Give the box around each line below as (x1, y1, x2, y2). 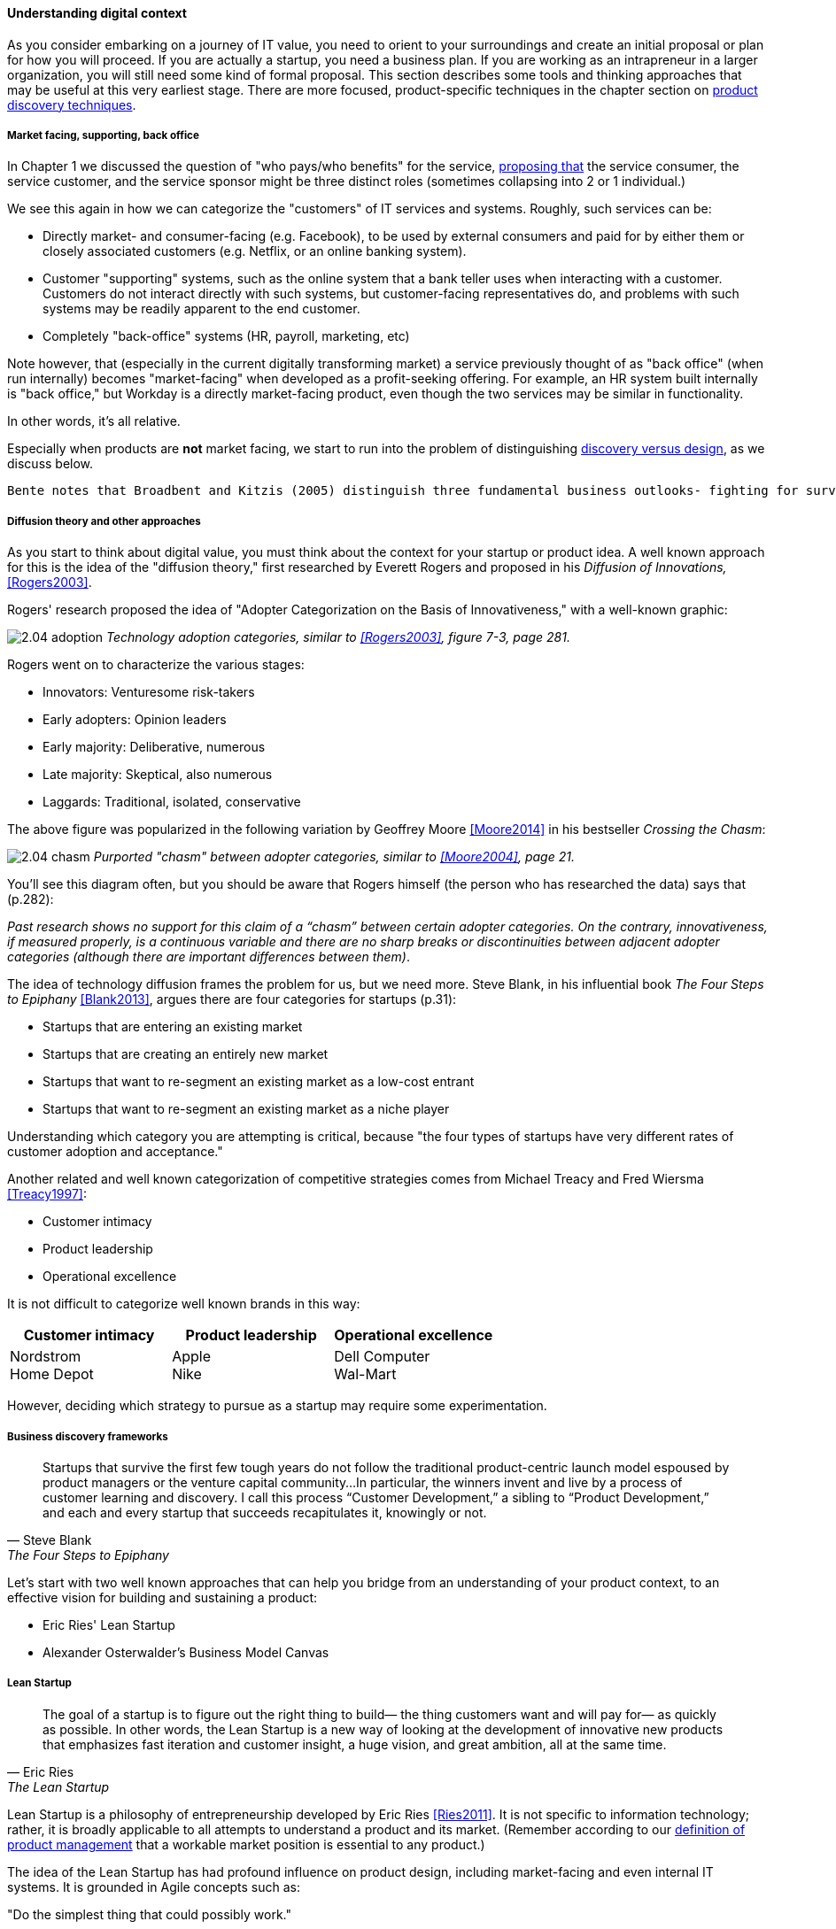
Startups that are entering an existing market (43, 1019, 303, 1035)
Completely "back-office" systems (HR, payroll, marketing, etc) (43, 328, 410, 344)
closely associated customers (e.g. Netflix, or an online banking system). (43, 243, 467, 259)
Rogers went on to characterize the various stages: (7, 657, 305, 673)
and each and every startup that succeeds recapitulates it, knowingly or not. (43, 1504, 487, 1520)
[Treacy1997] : (7, 1186, 88, 1202)
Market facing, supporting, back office (7, 129, 199, 142)
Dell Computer (334, 1347, 430, 1366)
